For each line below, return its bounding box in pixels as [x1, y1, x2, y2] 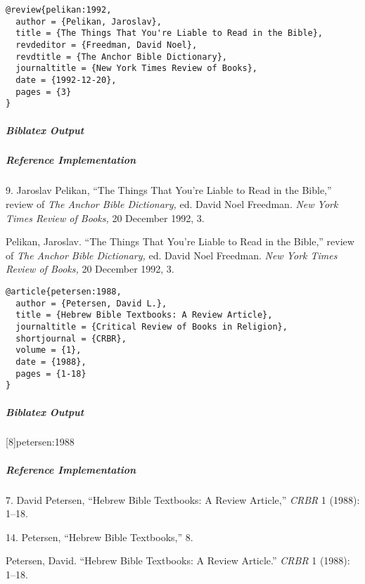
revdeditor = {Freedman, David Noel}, [15, 39, 198, 50]
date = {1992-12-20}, [15, 74, 117, 85]
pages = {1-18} [15, 368, 87, 379]
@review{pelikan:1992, [6, 5, 112, 15]
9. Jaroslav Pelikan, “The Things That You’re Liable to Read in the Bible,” [6, 183, 332, 197]
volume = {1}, [15, 345, 82, 356]
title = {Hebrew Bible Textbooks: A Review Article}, [15, 310, 273, 320]
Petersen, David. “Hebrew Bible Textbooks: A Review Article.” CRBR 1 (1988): [6, 553, 350, 568]
